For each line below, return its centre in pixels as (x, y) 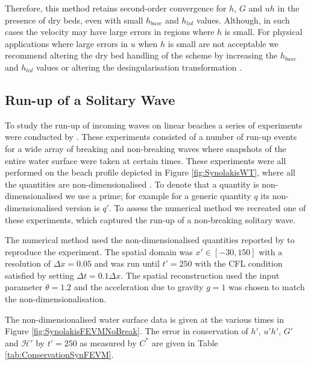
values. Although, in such (243, 20)
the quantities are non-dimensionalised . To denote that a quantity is (132, 184)
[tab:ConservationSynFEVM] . (59, 354)
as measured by (108, 342)
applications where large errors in (67, 43)
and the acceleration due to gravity (139, 287)
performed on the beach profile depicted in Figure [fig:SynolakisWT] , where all (150, 172)
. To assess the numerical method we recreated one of (207, 207)
